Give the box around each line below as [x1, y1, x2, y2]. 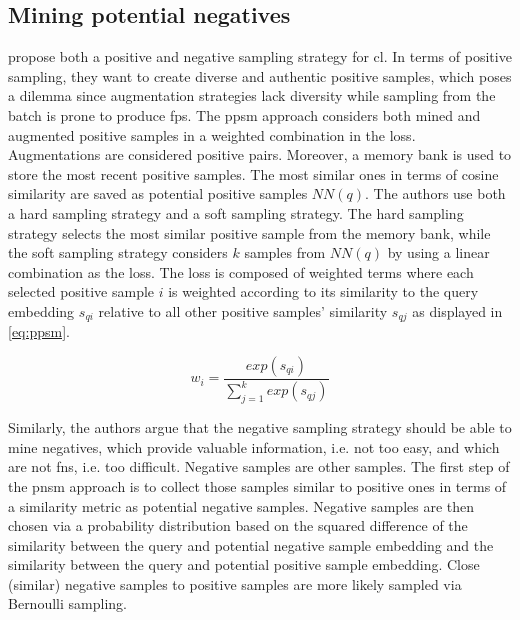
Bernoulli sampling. [8, 593, 127, 614]
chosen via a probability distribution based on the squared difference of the [8, 515, 468, 536]
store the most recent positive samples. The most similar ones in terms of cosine [8, 163, 499, 184]
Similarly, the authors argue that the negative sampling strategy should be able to [8, 417, 512, 438]
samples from [244, 242, 326, 263]
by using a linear [387, 242, 490, 263]
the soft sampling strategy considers [8, 242, 228, 263]
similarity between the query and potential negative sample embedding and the [8, 534, 494, 555]
